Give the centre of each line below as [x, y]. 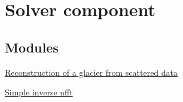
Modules [32, 47]
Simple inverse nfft [39, 92]
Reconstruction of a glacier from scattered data [91, 72]
